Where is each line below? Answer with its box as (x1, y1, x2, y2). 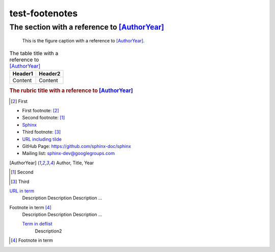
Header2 (39, 70, 61, 77)
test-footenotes (9, 8, 78, 19)
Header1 (12, 70, 33, 77)
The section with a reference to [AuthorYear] (9, 22, 164, 32)
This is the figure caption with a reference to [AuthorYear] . (22, 38, 145, 44)
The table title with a (9, 49, 59, 57)
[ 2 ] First (11, 98, 28, 104)
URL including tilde (22, 136, 62, 142)
